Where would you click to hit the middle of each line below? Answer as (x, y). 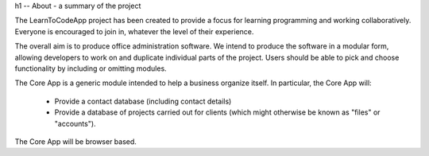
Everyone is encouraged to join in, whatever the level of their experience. (134, 31)
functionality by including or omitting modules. (91, 68)
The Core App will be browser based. (75, 141)
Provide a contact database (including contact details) (143, 101)
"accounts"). (75, 123)
